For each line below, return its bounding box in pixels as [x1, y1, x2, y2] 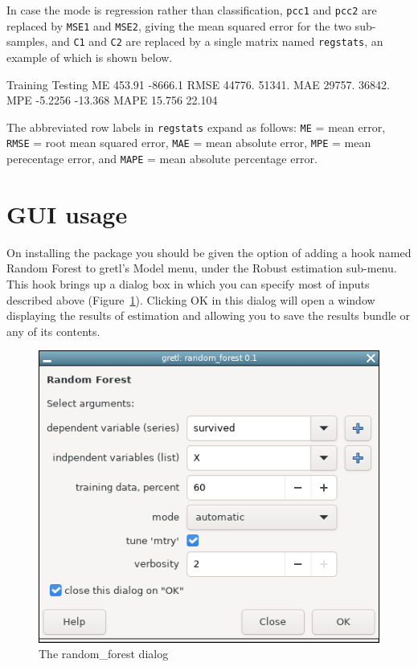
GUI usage [6, 197, 128, 230]
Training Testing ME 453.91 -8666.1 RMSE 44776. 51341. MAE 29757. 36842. [6, 76, 390, 92]
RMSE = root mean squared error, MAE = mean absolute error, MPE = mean [6, 134, 371, 151]
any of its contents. [6, 322, 100, 339]
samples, [6, 33, 48, 50]
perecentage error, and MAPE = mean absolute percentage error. [6, 150, 318, 167]
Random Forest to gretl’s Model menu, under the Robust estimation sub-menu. [6, 260, 397, 276]
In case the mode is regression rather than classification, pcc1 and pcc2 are [6, 2, 377, 18]
